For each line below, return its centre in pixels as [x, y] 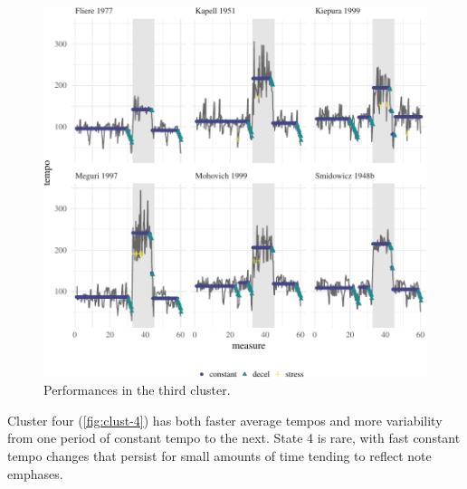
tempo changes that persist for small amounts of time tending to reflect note [219, 455]
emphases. [35, 473]
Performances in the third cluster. [137, 390]
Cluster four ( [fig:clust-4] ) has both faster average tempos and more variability [225, 420]
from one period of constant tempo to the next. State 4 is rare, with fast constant [234, 438]
